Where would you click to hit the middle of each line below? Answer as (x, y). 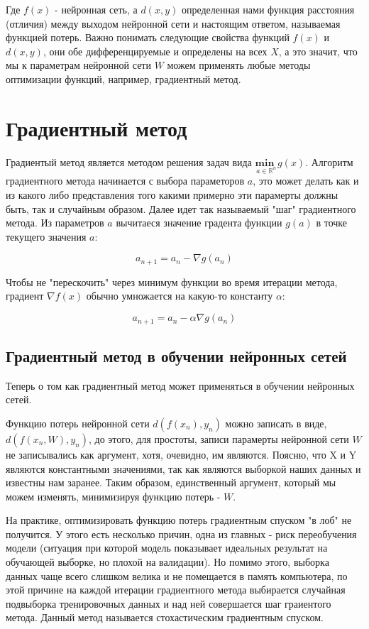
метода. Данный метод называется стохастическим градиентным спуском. (165, 617)
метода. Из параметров (55, 223)
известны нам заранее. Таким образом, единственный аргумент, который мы (171, 482)
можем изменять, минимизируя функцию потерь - (113, 496)
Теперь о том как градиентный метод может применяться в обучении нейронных (180, 385)
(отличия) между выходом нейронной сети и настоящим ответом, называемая (173, 23)
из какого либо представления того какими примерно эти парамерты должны (172, 195)
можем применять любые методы (239, 65)
